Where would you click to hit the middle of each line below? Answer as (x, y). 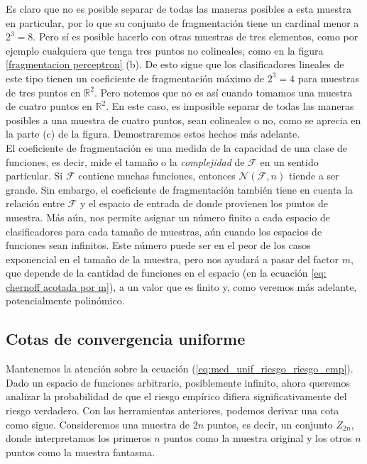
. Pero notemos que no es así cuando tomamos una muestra (223, 92)
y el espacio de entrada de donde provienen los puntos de (204, 203)
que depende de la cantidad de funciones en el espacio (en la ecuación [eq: (166, 273)
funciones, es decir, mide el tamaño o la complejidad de (125, 161)
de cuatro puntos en (49, 106)
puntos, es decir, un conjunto (270, 424)
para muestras (328, 78)
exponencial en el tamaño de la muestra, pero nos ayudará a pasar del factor (172, 259)
